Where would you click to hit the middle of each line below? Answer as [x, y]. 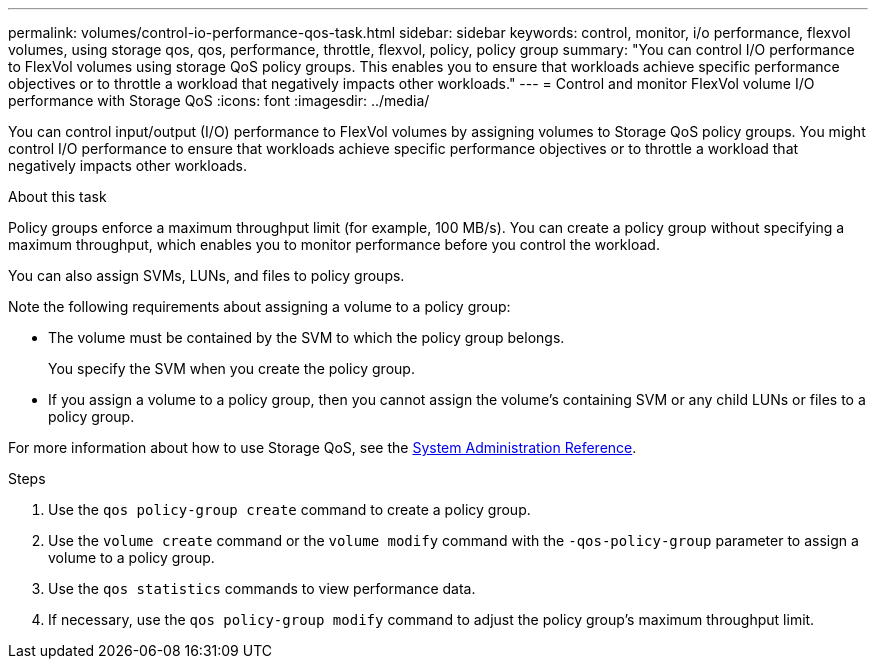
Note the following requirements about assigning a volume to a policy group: [259, 306]
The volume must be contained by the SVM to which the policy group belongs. [306, 337]
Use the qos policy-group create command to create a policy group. [289, 509]
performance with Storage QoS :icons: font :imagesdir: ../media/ [219, 100]
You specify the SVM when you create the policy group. [231, 368]
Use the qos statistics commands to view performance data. [262, 588]
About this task [57, 196]
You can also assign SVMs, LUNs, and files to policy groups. [206, 275]
